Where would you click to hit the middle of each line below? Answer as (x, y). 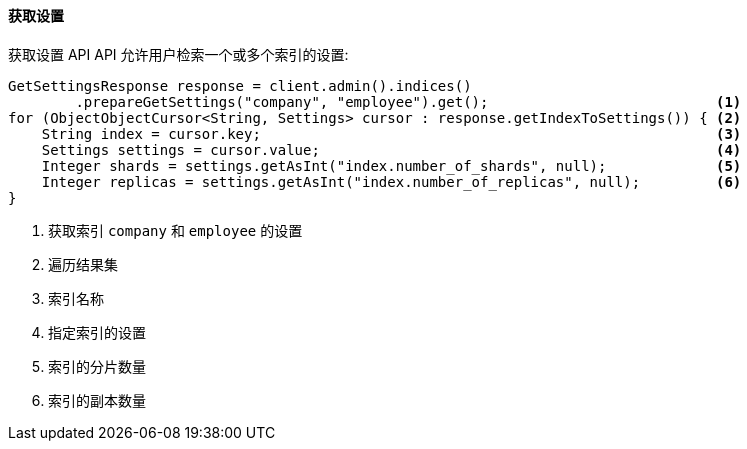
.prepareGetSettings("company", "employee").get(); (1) (408, 101)
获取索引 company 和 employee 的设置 (175, 230)
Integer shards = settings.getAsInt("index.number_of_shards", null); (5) (391, 165)
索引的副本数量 (97, 400)
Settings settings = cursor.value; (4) (391, 149)
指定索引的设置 (97, 332)
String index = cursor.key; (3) (391, 133)
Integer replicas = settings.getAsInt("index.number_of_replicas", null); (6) (391, 181)
